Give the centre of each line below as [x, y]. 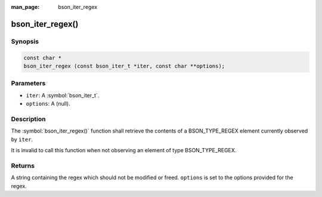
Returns [23, 165]
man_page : [25, 7]
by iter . [22, 139]
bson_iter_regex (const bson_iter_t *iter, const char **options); [124, 66]
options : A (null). [48, 104]
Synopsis [25, 41]
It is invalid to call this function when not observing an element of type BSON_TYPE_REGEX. [124, 150]
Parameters [28, 84]
